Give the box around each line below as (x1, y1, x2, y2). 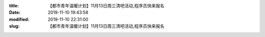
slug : (9, 23, 20, 29)
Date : (9, 10, 21, 16)
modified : (9, 16, 29, 22)
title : (9, 3, 19, 8)
